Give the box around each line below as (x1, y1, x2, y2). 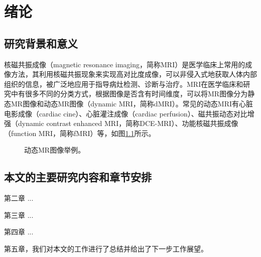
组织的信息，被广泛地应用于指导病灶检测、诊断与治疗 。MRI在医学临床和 (4, 78, 243, 89)
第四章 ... (4, 226, 34, 237)
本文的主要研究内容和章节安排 (4, 169, 152, 185)
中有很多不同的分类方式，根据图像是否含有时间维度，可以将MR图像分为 (11, 88, 248, 99)
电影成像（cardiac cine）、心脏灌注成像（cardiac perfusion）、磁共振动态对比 (4, 108, 247, 118)
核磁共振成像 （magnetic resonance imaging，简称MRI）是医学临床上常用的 (4, 59, 245, 69)
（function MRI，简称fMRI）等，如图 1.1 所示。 (4, 127, 156, 138)
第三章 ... (4, 209, 34, 220)
